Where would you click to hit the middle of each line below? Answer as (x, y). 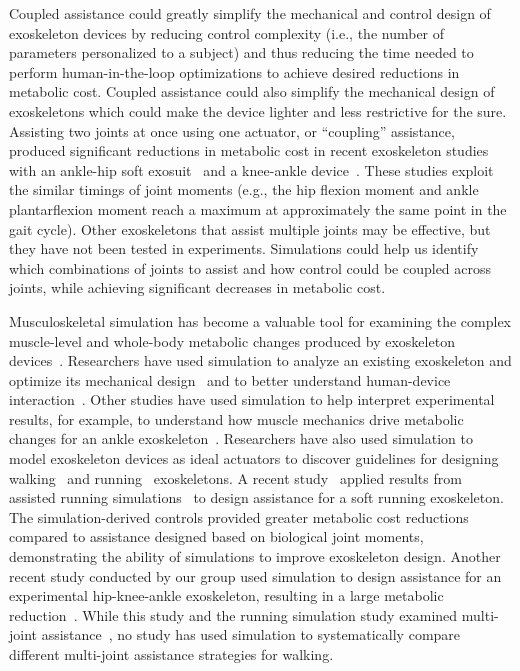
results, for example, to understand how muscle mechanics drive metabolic (236, 418)
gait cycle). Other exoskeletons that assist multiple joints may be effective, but (250, 228)
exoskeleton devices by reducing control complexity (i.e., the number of (227, 32)
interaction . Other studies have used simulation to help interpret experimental (252, 399)
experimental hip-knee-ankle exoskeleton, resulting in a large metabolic (226, 595)
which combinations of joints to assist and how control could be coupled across (250, 267)
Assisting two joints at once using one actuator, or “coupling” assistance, (232, 130)
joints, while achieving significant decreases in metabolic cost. (197, 287)
